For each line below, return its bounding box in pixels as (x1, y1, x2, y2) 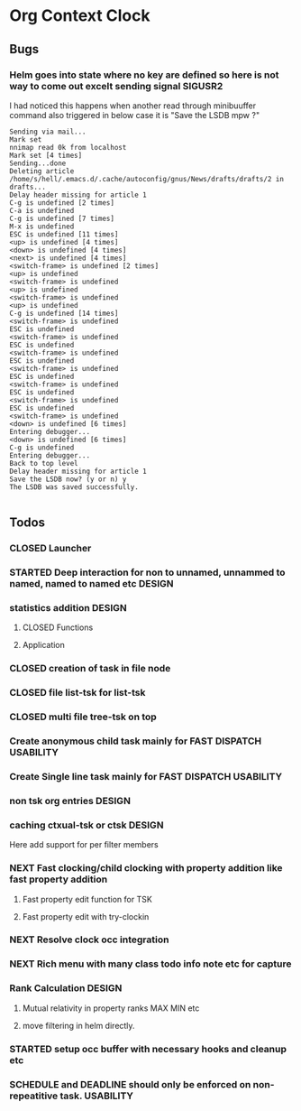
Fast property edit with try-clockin (22, 911, 150, 921)
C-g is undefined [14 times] (9, 309, 119, 318)
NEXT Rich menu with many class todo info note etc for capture (9, 958, 292, 970)
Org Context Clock (9, 5, 150, 26)
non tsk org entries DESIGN (9, 794, 131, 807)
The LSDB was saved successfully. (9, 482, 140, 492)
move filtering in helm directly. (22, 1020, 135, 1031)
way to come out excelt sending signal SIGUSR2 (9, 79, 223, 92)
